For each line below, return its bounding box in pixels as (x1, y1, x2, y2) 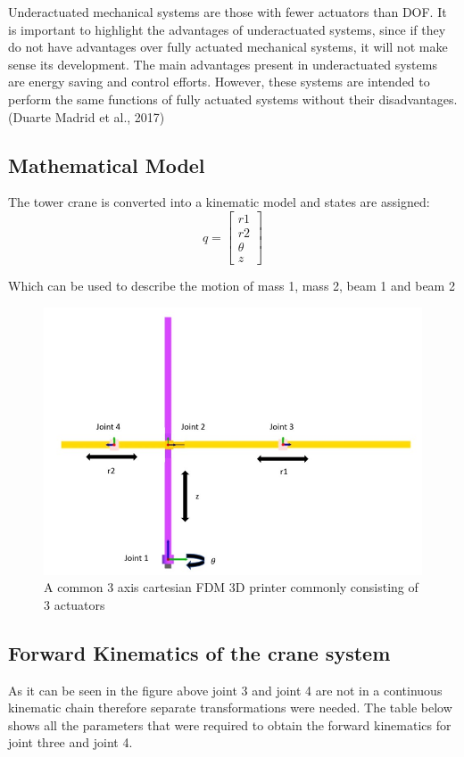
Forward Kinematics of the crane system (8, 638, 391, 666)
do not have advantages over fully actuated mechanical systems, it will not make (8, 37, 448, 56)
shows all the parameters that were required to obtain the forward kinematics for (8, 715, 452, 734)
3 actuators (44, 595, 105, 613)
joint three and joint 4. (8, 733, 133, 752)
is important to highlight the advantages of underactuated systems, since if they (8, 20, 446, 38)
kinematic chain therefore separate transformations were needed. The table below (8, 698, 452, 717)
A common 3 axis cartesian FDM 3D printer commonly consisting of (44, 578, 418, 597)
